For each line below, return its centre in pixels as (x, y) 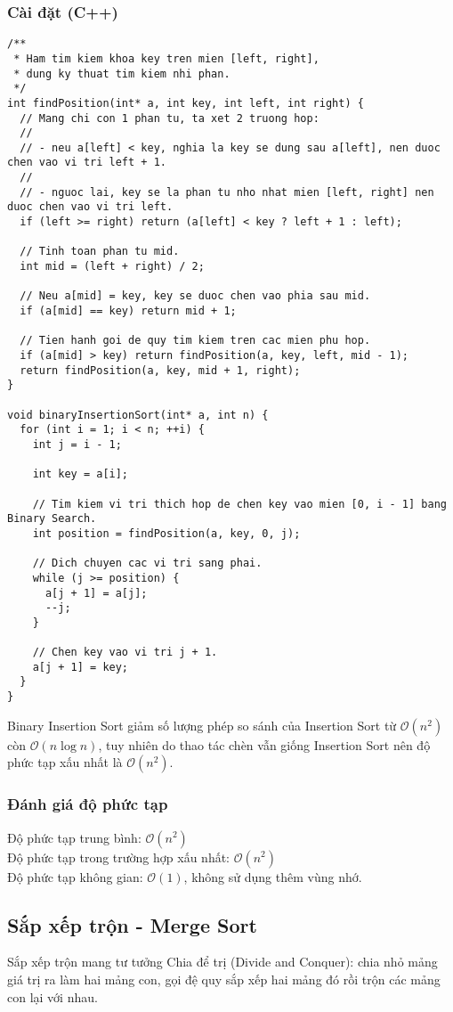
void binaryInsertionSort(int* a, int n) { (138, 415)
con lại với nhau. (53, 996)
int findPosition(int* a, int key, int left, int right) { (186, 103)
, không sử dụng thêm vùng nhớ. (273, 876)
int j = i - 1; (77, 444)
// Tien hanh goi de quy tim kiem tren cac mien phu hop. (195, 341)
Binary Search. (52, 519)
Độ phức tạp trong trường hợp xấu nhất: (118, 857)
